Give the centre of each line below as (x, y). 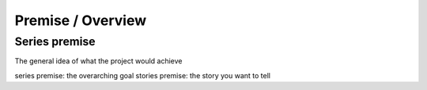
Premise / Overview (81, 20)
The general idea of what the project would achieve (98, 61)
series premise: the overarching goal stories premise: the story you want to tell (142, 75)
